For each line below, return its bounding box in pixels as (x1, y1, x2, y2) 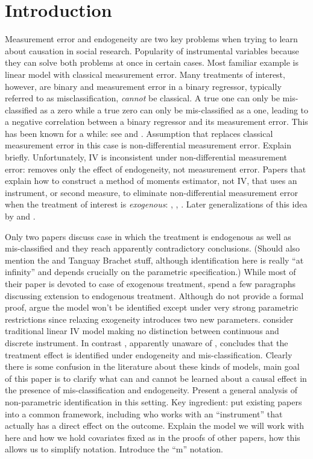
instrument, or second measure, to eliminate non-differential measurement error (5, 186, 298, 198)
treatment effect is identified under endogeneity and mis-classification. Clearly (5, 348, 292, 361)
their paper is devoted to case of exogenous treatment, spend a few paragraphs (5, 277, 296, 290)
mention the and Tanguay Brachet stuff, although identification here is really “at (5, 253, 304, 266)
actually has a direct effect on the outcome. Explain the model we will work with (5, 419, 305, 432)
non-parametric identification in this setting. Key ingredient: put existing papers (5, 395, 302, 408)
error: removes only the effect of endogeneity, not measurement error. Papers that (5, 162, 306, 175)
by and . (5, 210, 36, 223)
